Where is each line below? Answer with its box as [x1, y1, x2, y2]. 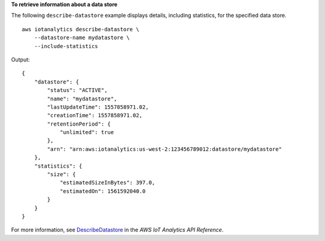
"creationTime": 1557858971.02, [47, 112, 143, 119]
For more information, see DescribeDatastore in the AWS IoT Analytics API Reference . [11, 226, 224, 234]
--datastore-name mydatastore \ [34, 34, 130, 41]
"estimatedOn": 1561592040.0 [60, 188, 146, 195]
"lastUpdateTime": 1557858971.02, [47, 103, 149, 111]
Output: [11, 56, 30, 63]
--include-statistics [34, 43, 99, 49]
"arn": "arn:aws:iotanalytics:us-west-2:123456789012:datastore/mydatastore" [47, 145, 282, 153]
